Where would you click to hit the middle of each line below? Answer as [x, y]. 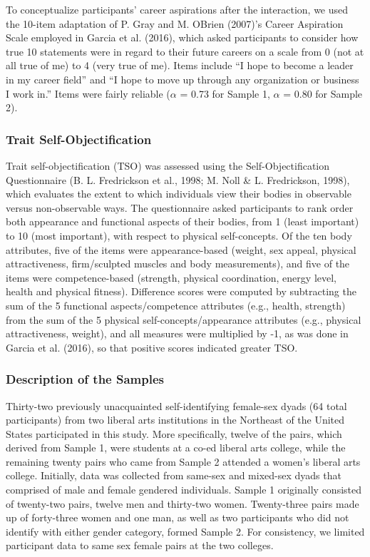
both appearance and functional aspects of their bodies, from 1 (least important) [183, 221]
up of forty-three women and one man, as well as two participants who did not [178, 517]
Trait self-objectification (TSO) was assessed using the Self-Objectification [168, 165]
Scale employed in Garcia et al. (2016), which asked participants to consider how [182, 37]
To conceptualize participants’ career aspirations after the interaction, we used [177, 9]
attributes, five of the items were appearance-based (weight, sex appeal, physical [181, 249]
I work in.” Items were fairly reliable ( [88, 93]
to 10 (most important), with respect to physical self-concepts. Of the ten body [179, 235]
